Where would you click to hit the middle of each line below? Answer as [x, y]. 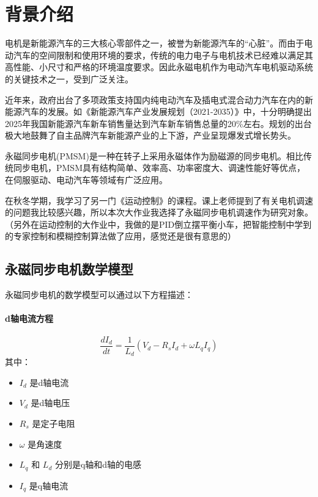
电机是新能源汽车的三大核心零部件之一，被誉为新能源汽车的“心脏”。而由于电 [159, 43]
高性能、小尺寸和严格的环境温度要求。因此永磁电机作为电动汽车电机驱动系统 [159, 67]
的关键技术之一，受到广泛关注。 [69, 78]
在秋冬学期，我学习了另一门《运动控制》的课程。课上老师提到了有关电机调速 [159, 200]
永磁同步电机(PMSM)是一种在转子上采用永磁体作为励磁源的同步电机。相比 [154, 155]
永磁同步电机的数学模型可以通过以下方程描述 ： [99, 295]
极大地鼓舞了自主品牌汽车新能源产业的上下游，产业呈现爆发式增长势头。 [150, 135]
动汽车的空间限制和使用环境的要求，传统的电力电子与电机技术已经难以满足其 [159, 55]
